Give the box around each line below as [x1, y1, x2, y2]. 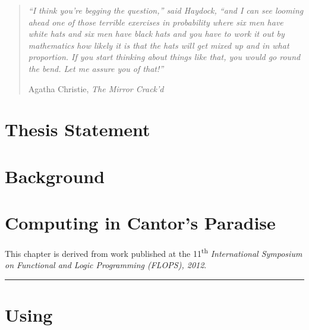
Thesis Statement [5, 117, 150, 142]
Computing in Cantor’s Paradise [5, 210, 276, 235]
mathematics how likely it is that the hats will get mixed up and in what [28, 39, 289, 51]
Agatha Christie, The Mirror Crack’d [28, 82, 164, 95]
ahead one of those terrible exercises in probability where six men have [28, 15, 283, 28]
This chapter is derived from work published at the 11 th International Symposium [5, 246, 302, 259]
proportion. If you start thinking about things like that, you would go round [28, 51, 301, 63]
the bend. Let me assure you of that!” [28, 62, 164, 74]
